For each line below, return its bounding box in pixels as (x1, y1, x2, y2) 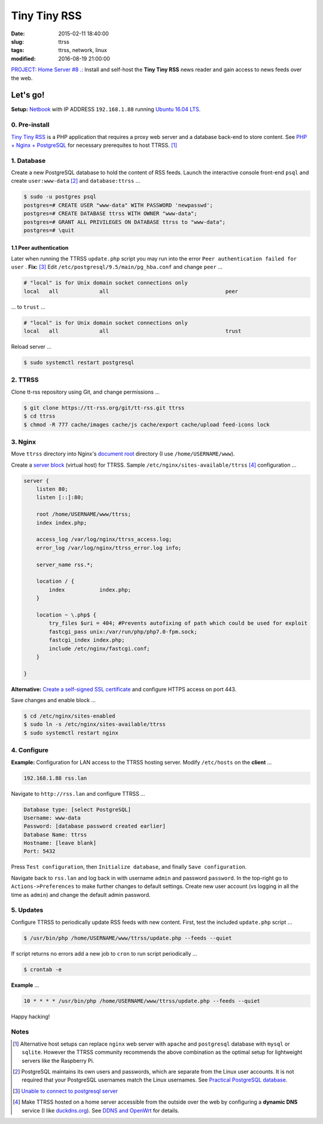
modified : (11, 55, 36, 62)
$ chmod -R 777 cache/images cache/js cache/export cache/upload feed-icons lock (23, 421, 270, 428)
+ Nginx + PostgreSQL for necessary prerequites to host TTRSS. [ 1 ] (11, 141, 178, 149)
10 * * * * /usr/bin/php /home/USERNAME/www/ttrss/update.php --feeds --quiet (23, 998, 260, 1004)
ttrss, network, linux (58, 47, 108, 54)
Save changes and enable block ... (11, 697, 96, 704)
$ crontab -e (23, 966, 62, 973)
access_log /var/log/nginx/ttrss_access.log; (36, 536, 172, 543)
